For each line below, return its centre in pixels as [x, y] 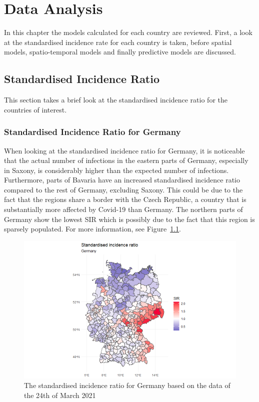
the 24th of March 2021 [60, 395]
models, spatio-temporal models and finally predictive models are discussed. [120, 52]
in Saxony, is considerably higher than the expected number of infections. [116, 170]
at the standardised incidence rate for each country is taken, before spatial [118, 42]
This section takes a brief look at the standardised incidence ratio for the [116, 100]
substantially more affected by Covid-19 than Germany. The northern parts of [123, 209]
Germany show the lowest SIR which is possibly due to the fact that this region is [129, 219]
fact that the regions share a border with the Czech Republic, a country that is [125, 199]
